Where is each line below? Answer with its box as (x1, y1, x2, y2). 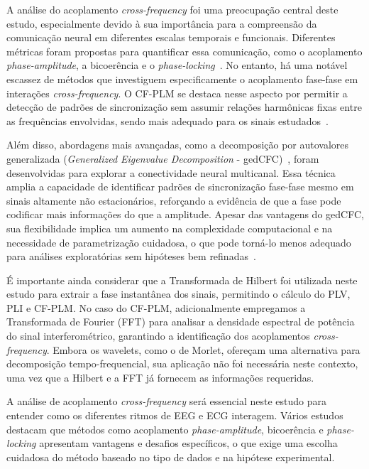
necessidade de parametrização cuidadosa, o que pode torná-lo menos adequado (6, 234, 351, 249)
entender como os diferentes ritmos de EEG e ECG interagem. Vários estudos (6, 408, 343, 423)
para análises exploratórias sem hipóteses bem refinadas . (6, 249, 256, 264)
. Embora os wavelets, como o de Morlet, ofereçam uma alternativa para (46, 342, 360, 357)
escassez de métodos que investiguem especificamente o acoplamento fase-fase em (6, 71, 358, 86)
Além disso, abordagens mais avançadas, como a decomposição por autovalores (6, 137, 349, 152)
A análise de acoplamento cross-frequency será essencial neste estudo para (6, 394, 327, 409)
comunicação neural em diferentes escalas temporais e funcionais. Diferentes (6, 30, 336, 45)
